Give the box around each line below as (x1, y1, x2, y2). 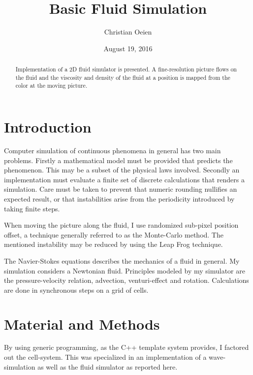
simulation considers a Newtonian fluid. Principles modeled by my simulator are (4, 265, 245, 275)
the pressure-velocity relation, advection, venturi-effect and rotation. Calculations (4, 275, 249, 285)
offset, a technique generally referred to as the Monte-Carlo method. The (4, 229, 223, 239)
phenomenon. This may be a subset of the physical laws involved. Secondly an (4, 165, 240, 175)
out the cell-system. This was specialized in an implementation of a (4, 352, 207, 362)
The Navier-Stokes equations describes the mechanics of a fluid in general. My (4, 255, 240, 266)
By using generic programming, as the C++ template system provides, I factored (4, 342, 249, 352)
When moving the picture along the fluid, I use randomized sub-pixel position (4, 220, 239, 230)
